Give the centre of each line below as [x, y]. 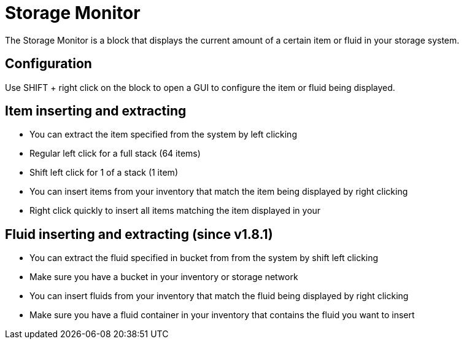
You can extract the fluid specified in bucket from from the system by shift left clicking [204, 258]
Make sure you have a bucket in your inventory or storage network [164, 277]
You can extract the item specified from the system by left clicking [163, 135]
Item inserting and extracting [96, 111]
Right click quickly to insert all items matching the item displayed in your [175, 211]
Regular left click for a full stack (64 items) [115, 154]
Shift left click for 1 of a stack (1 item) [104, 173]
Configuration [48, 64]
